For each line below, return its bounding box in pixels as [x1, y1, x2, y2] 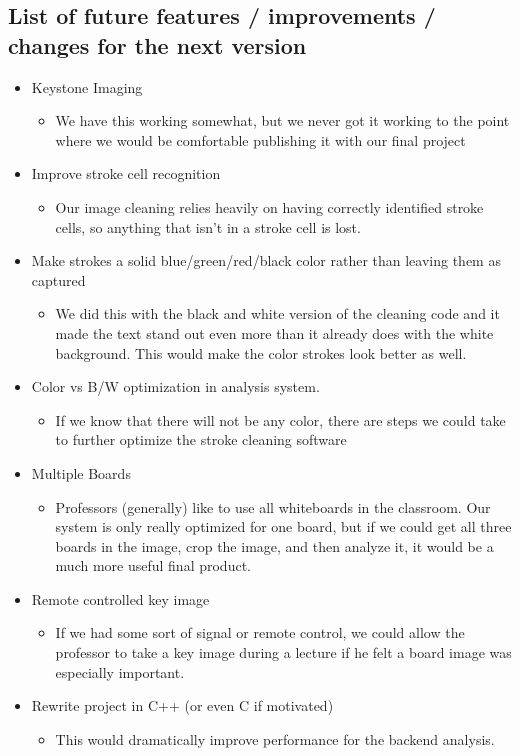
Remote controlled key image [31, 588, 210, 609]
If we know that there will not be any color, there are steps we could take [55, 409, 506, 430]
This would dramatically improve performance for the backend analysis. [55, 728, 495, 749]
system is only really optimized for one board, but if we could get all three [55, 516, 512, 537]
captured [31, 269, 86, 290]
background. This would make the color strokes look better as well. [55, 342, 467, 363]
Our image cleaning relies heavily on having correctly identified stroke [55, 196, 484, 217]
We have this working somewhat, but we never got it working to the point [55, 110, 510, 131]
